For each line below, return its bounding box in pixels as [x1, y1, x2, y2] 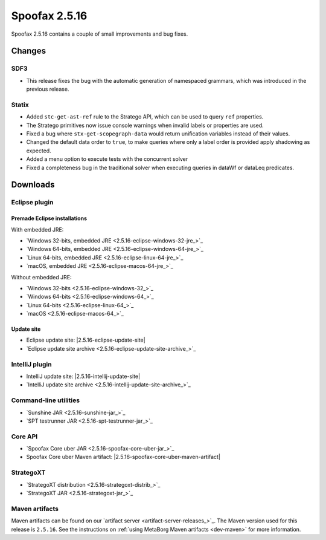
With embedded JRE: [11, 226, 64, 233]
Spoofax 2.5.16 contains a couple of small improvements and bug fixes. [11, 30, 188, 37]
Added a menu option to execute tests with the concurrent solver [26, 155, 188, 163]
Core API [11, 432, 38, 441]
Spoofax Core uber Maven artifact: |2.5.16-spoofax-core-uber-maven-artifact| [26, 454, 220, 461]
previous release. [26, 85, 69, 93]
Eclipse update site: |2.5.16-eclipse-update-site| [26, 336, 145, 344]
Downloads [11, 180, 55, 190]
